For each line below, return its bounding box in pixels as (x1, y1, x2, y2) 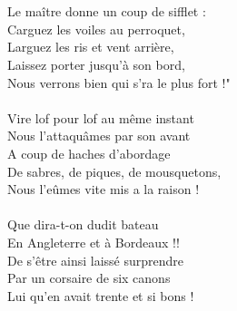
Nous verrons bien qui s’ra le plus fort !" (7, 73, 231, 92)
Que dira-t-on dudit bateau (7, 215, 159, 234)
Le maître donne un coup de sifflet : (7, 2, 206, 21)
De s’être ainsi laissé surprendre (7, 250, 183, 269)
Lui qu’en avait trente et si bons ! (7, 286, 194, 305)
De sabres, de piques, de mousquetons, (7, 161, 222, 180)
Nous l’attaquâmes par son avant (7, 126, 191, 145)
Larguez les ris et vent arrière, (7, 37, 174, 56)
